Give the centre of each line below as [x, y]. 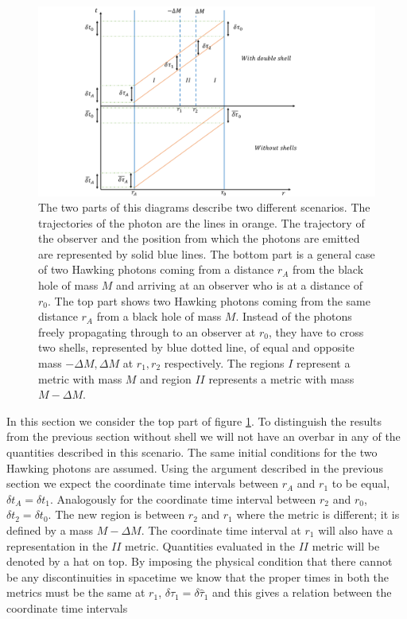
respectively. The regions [224, 363]
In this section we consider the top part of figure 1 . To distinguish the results [194, 420]
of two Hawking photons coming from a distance [156, 269]
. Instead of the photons [294, 316]
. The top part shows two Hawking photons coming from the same [209, 300]
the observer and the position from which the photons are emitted [199, 238]
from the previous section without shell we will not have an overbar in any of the [203, 436]
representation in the [57, 545]
